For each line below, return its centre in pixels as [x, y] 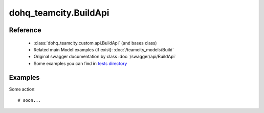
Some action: [22, 89]
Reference [25, 30]
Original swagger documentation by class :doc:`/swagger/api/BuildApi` [105, 57]
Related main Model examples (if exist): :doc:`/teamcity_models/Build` [104, 49]
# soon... [29, 101]
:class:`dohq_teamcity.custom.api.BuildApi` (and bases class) [95, 43]
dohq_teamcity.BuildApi [59, 13]
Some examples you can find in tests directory [80, 63]
